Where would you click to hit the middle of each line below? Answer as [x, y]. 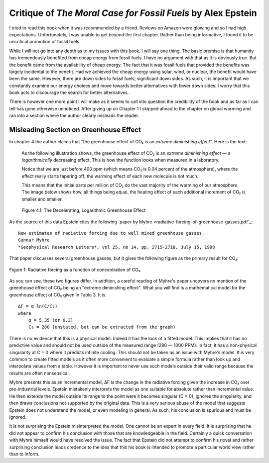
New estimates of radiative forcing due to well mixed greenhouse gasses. [111, 233]
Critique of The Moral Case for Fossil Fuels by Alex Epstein [133, 13]
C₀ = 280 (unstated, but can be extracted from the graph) [102, 327]
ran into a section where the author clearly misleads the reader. [74, 116]
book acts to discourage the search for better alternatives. [69, 93]
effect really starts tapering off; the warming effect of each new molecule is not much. [110, 176]
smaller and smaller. [42, 199]
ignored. [18, 417]
